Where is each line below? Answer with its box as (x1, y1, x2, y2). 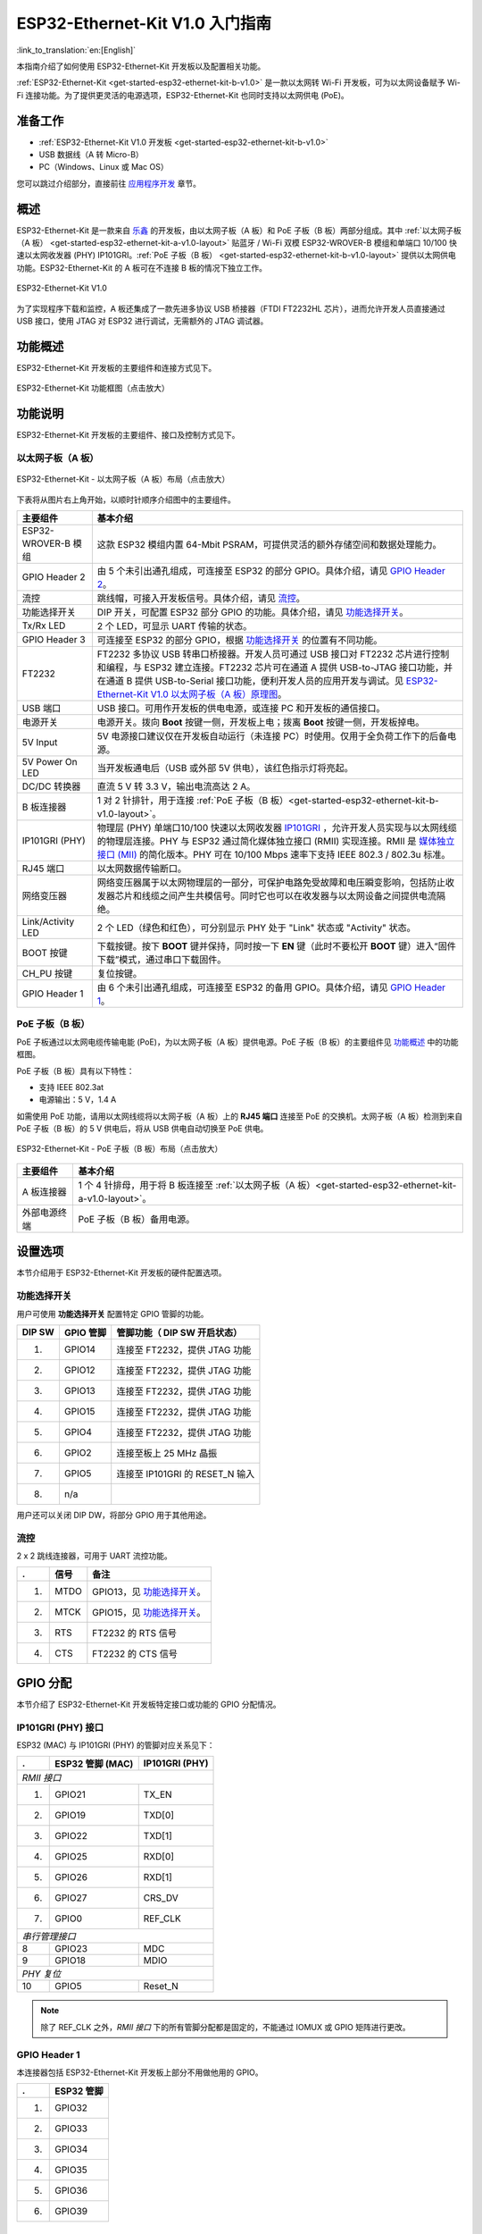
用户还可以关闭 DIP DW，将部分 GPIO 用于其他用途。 (16, 1509, 212, 1520)
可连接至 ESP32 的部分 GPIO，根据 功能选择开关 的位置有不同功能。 (96, 634, 383, 646)
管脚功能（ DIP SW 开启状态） (116, 1326, 243, 1339)
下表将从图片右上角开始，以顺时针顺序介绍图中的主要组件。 (16, 494, 236, 505)
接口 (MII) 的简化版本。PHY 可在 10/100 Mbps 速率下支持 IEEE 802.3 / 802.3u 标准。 (96, 848, 451, 861)
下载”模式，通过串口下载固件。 (96, 953, 227, 965)
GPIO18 (54, 1954, 87, 1967)
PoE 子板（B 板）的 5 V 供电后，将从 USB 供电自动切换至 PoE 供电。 (16, 1123, 269, 1134)
